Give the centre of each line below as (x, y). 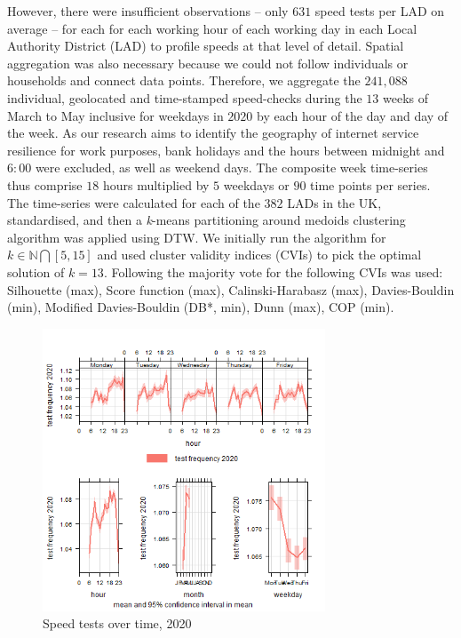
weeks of (406, 97)
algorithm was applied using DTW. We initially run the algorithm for (197, 237)
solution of (36, 271)
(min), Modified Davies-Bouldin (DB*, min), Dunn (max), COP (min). (201, 307)
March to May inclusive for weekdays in (115, 115)
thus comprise (45, 184)
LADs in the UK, (334, 202)
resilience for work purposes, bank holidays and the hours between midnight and (226, 150)
